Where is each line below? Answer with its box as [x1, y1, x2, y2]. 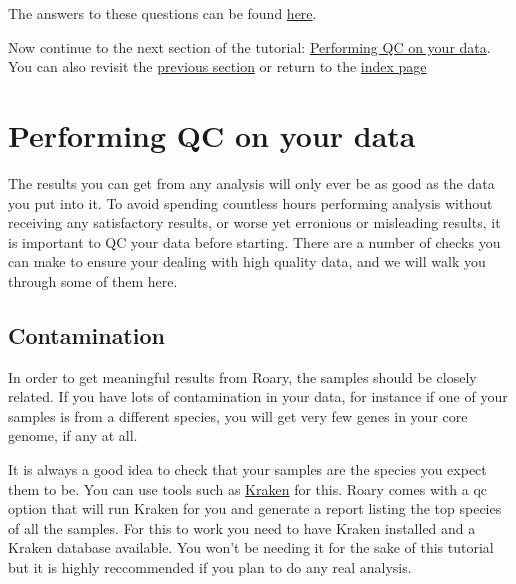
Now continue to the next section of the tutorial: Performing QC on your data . [8, 36, 491, 57]
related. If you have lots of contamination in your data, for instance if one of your [8, 386, 508, 407]
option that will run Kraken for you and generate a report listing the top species [8, 498, 502, 519]
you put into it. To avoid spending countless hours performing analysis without [8, 192, 493, 213]
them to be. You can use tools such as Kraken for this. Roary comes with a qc [8, 478, 488, 499]
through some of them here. [8, 270, 178, 291]
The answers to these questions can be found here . [8, 3, 317, 23]
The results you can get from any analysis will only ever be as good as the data [8, 172, 495, 193]
